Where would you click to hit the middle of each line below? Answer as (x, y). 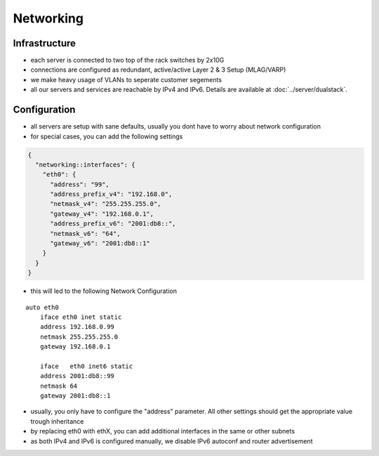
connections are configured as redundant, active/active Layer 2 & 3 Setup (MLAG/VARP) (158, 70)
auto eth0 (42, 307)
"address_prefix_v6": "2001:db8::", (113, 224)
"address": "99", (80, 184)
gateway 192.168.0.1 (75, 347)
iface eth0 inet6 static (86, 366)
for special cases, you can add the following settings (107, 136)
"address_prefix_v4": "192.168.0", (111, 194)
